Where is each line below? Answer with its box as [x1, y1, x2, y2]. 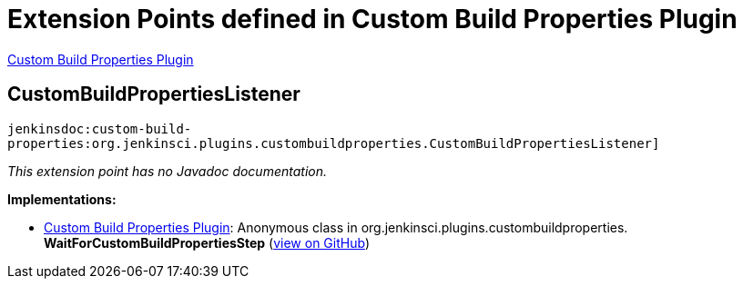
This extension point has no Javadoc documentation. [7, 163, 328, 179]
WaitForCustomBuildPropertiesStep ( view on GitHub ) [44, 234, 370, 251]
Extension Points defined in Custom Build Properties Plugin [7, 4, 738, 35]
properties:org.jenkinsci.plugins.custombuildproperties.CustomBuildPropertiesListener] [7, 135, 660, 151]
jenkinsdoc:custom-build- [7, 121, 192, 136]
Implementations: [7, 191, 117, 207]
